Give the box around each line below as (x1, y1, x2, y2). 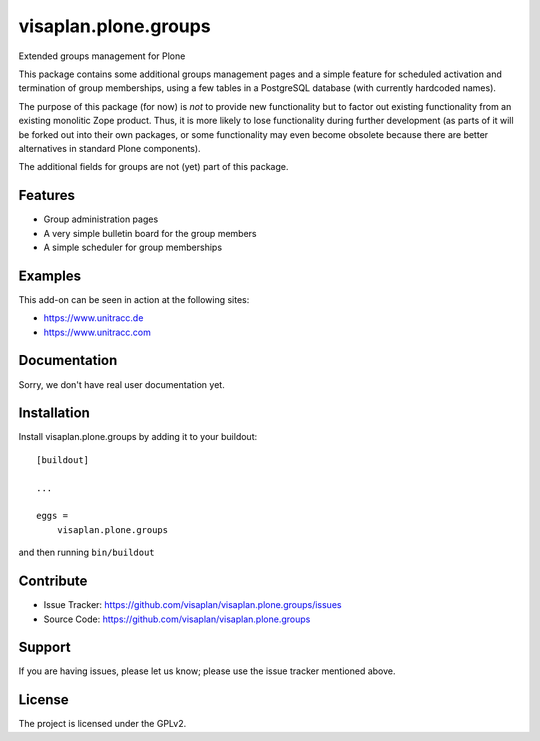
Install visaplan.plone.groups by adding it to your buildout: (18, 431, 258, 443)
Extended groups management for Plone (18, 50, 186, 62)
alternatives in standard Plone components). (18, 142, 201, 154)
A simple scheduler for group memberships (43, 241, 223, 253)
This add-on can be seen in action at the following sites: (18, 293, 250, 305)
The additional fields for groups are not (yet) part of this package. (18, 161, 289, 173)
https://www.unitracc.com (43, 326, 152, 338)
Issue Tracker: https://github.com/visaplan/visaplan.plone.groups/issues (43, 599, 342, 611)
